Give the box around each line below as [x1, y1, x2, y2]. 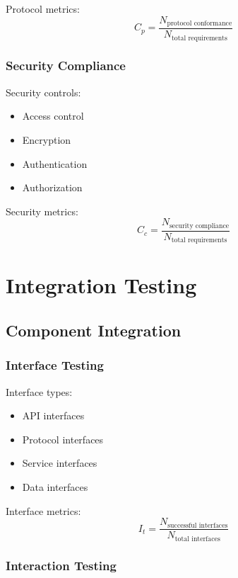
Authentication [22, 156, 88, 171]
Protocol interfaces [22, 431, 104, 446]
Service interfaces [22, 455, 97, 470]
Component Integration [6, 319, 182, 341]
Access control [22, 108, 84, 123]
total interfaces [174, 535, 220, 543]
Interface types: [6, 384, 73, 399]
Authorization [22, 180, 83, 195]
